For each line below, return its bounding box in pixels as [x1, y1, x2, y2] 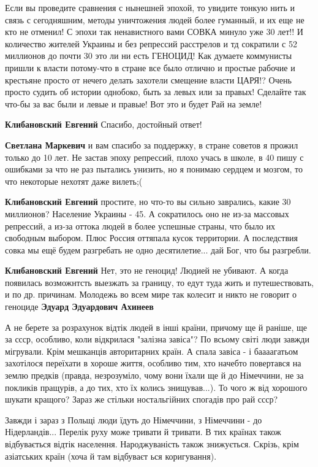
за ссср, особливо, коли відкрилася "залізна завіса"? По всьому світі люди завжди [5, 333, 309, 345]
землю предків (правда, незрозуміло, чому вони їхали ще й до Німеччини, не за [5, 369, 304, 382]
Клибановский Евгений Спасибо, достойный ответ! [5, 118, 202, 131]
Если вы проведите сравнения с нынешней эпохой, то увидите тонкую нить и [5, 1, 295, 14]
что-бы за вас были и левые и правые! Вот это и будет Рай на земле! [5, 97, 262, 110]
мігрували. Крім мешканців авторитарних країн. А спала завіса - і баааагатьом [5, 344, 298, 357]
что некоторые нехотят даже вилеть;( [5, 174, 143, 187]
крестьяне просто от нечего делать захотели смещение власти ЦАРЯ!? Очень [5, 73, 292, 86]
